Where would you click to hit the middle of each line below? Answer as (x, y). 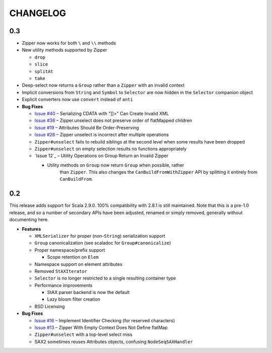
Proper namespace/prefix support (70, 250)
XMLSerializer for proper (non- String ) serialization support (100, 236)
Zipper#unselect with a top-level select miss (84, 334)
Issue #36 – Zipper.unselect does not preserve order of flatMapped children (113, 120)
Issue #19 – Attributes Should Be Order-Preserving (87, 127)
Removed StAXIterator (61, 271)
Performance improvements (63, 285)
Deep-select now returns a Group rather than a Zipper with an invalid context (103, 85)
